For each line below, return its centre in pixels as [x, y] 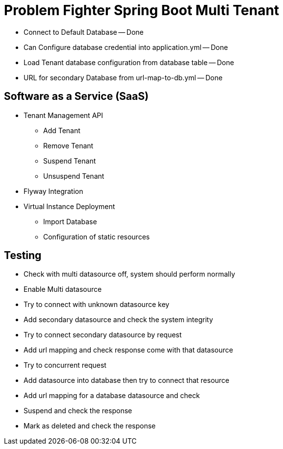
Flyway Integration [53, 191]
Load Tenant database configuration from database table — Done [129, 62]
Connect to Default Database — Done [84, 32]
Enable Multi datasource [63, 289]
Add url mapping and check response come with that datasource [129, 350]
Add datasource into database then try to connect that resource [127, 380]
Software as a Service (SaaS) [76, 96]
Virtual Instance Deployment [69, 206]
